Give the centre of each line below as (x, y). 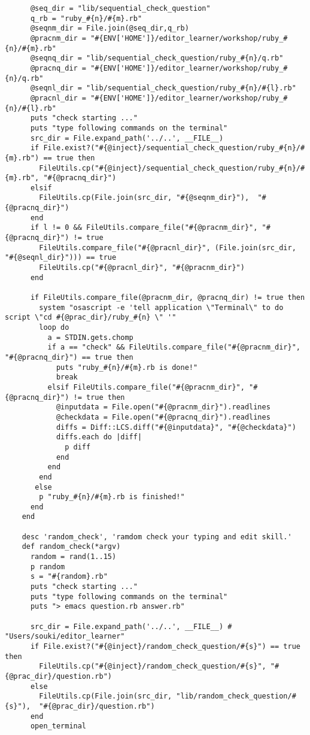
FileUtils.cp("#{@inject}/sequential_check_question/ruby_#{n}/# (172, 168)
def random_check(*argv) (71, 547)
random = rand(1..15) (73, 557)
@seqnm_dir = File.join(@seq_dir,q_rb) (110, 28)
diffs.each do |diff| (99, 437)
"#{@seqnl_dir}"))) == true (61, 258)
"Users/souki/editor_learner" (65, 637)
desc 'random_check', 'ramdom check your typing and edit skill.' (157, 537)
